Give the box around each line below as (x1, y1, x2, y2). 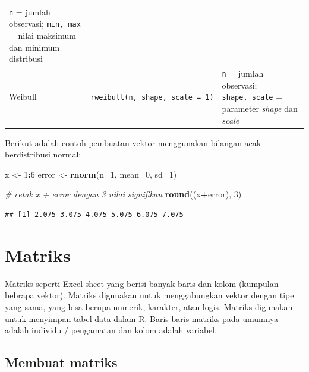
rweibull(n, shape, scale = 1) (90, 93, 214, 102)
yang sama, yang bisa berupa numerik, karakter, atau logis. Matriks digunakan (5, 300, 293, 313)
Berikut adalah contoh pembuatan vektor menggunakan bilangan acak (5, 136, 261, 149)
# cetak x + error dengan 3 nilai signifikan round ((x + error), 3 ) (5, 188, 242, 200)
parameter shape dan (222, 102, 298, 114)
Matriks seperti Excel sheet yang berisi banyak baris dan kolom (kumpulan (5, 277, 279, 289)
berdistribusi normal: (5, 148, 81, 160)
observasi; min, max (9, 17, 81, 30)
